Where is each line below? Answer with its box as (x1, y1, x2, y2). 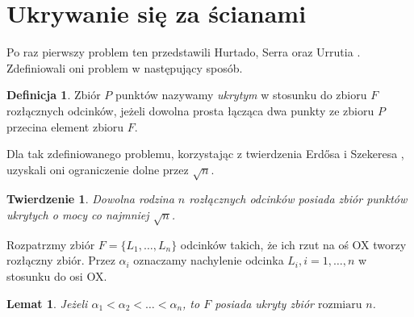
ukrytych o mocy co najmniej (6, 206, 149, 223)
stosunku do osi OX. (6, 268, 107, 284)
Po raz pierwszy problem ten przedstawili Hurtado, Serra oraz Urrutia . (6, 44, 361, 60)
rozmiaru (317, 298, 362, 311)
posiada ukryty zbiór (215, 294, 314, 311)
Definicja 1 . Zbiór (6, 86, 101, 103)
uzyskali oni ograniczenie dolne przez (6, 161, 189, 177)
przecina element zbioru (6, 118, 124, 135)
